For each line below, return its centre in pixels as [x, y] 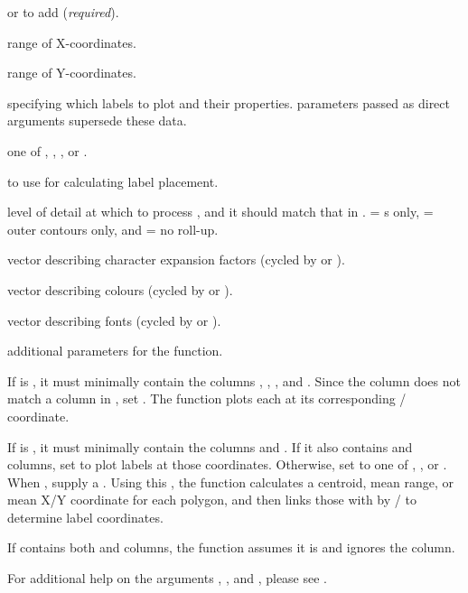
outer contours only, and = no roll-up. [113, 229]
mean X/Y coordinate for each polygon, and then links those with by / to [212, 500]
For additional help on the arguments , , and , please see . [168, 578]
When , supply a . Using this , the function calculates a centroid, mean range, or [230, 482]
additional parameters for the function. [115, 351]
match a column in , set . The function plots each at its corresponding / [207, 398]
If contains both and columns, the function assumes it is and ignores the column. [231, 547]
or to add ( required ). [63, 12]
